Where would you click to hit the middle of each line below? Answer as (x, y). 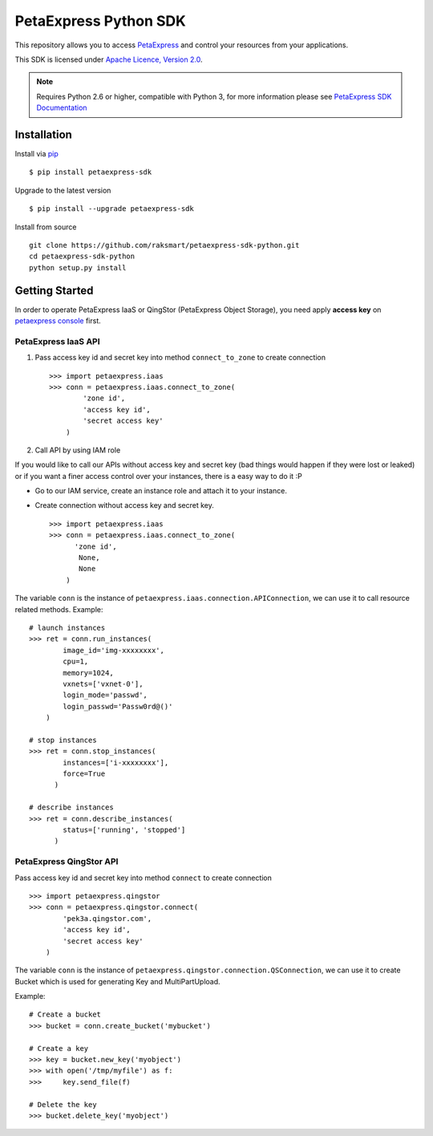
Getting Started (54, 290)
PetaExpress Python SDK (100, 21)
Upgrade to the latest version (63, 190)
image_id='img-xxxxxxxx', (113, 650)
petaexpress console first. (58, 321)
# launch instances (67, 628)
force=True (84, 774)
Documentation (62, 108)
